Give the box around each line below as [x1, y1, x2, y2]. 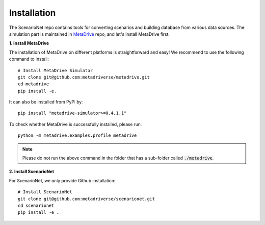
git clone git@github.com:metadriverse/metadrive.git [18, 74, 150, 80]
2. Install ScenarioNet [9, 169, 54, 175]
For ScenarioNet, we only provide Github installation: [9, 177, 116, 183]
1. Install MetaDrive [9, 40, 49, 46]
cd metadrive [18, 81, 49, 87]
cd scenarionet [18, 202, 54, 208]
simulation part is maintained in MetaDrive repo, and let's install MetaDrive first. [9, 31, 170, 37]
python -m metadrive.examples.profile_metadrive [18, 133, 137, 138]
